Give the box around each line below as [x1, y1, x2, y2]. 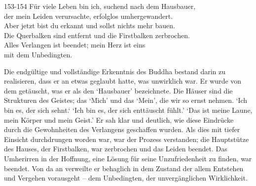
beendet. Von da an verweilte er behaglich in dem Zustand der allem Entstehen [4, 163, 244, 173]
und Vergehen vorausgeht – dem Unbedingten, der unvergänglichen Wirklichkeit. [4, 173, 248, 183]
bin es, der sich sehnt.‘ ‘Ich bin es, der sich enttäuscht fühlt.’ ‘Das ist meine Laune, [4, 104, 253, 115]
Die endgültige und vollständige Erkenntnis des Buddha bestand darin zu [4, 66, 226, 76]
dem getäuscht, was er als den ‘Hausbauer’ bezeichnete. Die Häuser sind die [4, 85, 233, 95]
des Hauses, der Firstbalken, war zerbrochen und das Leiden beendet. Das [4, 143, 227, 154]
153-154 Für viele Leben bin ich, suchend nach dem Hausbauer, [4, 1, 196, 11]
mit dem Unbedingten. [4, 49, 73, 59]
